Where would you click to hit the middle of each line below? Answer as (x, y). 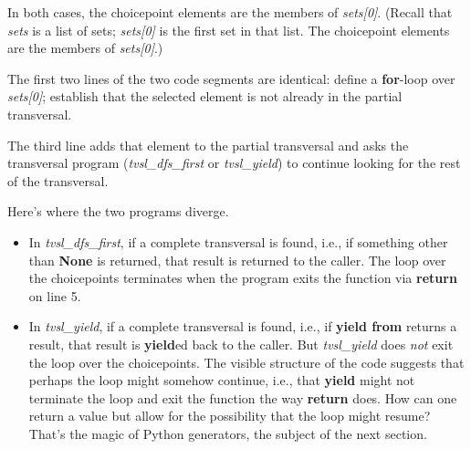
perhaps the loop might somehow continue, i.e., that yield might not (222, 380)
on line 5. (55, 295)
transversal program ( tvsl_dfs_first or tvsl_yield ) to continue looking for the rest (234, 163)
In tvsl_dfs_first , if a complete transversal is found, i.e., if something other (238, 241)
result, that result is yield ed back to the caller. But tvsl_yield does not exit (241, 344)
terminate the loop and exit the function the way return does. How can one (243, 397)
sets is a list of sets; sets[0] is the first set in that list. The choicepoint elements (229, 30)
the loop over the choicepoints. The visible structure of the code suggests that (246, 362)
